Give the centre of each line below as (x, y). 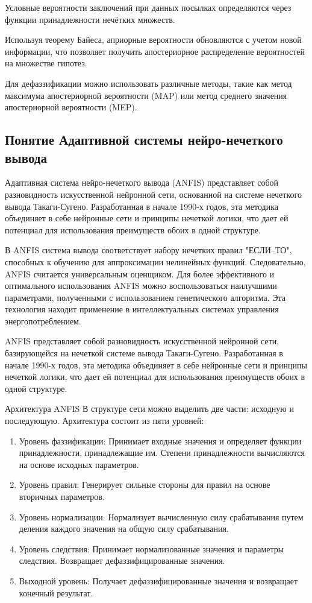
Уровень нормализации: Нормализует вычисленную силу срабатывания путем (161, 516)
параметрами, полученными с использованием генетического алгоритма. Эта (145, 297)
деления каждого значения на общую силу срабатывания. (124, 529)
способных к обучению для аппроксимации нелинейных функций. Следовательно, (155, 261)
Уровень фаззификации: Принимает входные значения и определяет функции (160, 440)
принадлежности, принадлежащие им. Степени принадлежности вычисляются (162, 453)
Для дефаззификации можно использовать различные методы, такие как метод (148, 83)
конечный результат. (56, 592)
